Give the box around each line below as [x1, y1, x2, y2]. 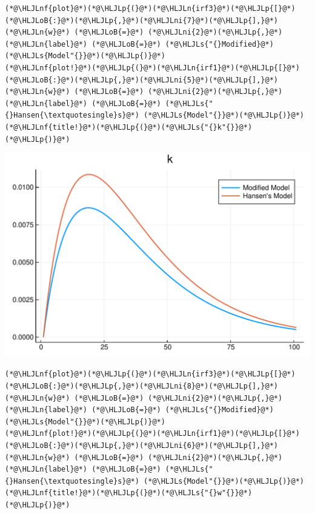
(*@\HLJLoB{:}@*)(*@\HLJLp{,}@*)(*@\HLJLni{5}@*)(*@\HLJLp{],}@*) [5, 75, 279, 84]
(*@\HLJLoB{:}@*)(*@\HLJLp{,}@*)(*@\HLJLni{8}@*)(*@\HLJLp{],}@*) [5, 381, 279, 390]
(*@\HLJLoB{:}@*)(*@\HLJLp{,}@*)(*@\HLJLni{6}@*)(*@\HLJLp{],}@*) [5, 441, 279, 450]
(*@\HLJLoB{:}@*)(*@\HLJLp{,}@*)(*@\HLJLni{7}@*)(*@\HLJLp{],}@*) [5, 16, 279, 25]
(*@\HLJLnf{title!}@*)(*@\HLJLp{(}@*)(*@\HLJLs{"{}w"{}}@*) [5, 489, 253, 498]
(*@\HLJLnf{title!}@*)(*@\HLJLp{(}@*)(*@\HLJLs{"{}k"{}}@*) [5, 122, 253, 132]
